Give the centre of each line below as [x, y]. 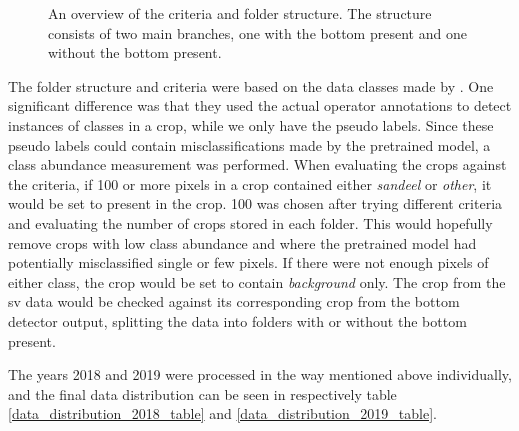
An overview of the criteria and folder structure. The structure [240, 13]
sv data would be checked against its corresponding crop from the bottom [234, 301]
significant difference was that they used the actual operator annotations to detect [260, 105]
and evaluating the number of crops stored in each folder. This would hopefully [250, 222]
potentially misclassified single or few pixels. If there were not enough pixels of [248, 262]
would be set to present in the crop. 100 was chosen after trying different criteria [255, 203]
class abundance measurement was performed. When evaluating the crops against [257, 164]
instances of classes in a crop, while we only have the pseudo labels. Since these [251, 124]
